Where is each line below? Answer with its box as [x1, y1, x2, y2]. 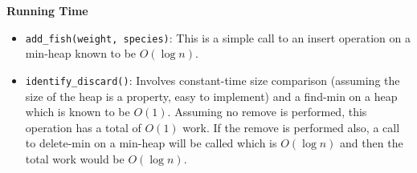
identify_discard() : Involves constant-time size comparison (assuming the [25, 71, 400, 88]
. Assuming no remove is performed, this [167, 103, 367, 120]
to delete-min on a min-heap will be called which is [25, 135, 277, 151]
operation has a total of [25, 119, 141, 135]
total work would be [25, 150, 125, 167]
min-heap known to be [25, 45, 137, 62]
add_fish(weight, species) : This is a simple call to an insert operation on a [25, 29, 411, 46]
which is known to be [25, 103, 130, 120]
